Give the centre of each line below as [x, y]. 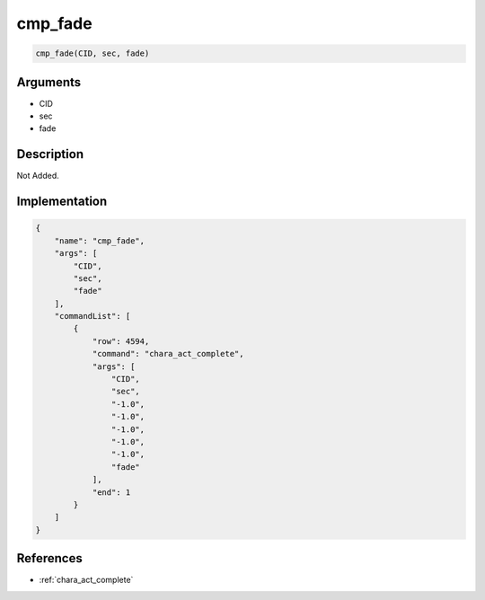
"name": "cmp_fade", [100, 241]
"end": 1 [111, 492]
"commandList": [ [93, 316]
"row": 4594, [121, 341]
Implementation [62, 202]
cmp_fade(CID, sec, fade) [93, 53]
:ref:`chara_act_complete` [86, 580]
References [49, 558]
